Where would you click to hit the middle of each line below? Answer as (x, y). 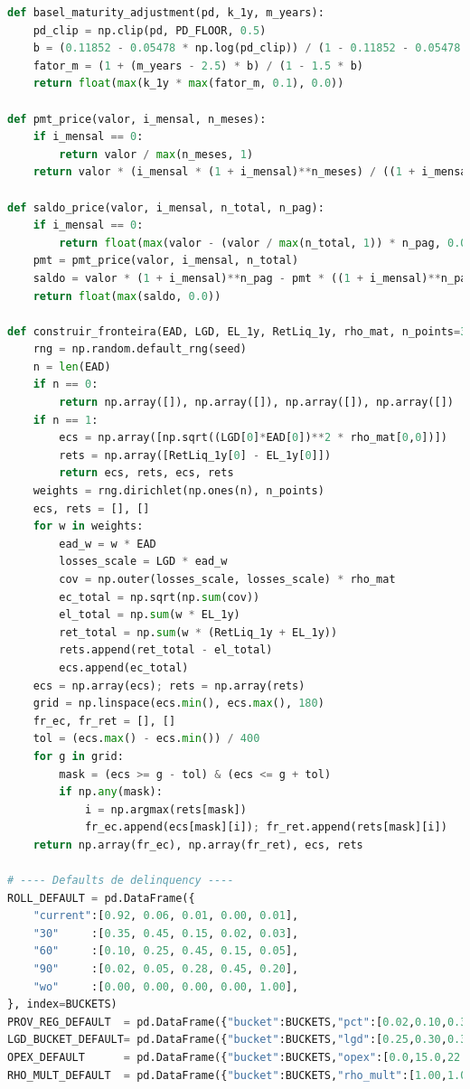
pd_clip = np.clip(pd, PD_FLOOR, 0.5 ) (150, 30)
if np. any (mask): (111, 792)
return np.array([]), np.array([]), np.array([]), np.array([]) (256, 403)
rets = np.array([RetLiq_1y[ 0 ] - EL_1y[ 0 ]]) (195, 455)
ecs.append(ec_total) (124, 667)
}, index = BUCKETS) (62, 1005)
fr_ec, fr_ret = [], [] (104, 721)
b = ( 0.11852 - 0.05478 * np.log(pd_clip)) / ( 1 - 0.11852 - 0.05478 (247, 48)
